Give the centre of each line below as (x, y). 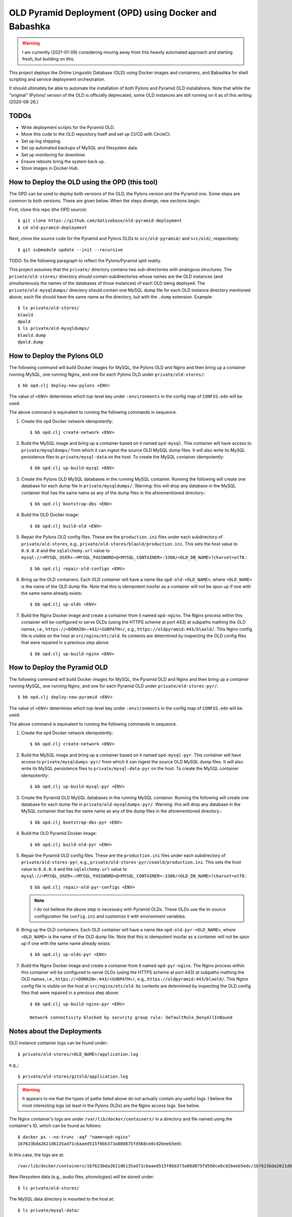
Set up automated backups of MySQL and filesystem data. (80, 148)
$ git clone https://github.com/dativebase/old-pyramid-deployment (100, 221)
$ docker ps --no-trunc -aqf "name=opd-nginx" (74, 1137)
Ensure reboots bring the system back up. (63, 161)
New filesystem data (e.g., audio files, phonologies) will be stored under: (82, 1177)
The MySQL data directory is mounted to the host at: (62, 1199)
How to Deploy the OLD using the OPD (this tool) (83, 182)
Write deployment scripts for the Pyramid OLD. (68, 127)
